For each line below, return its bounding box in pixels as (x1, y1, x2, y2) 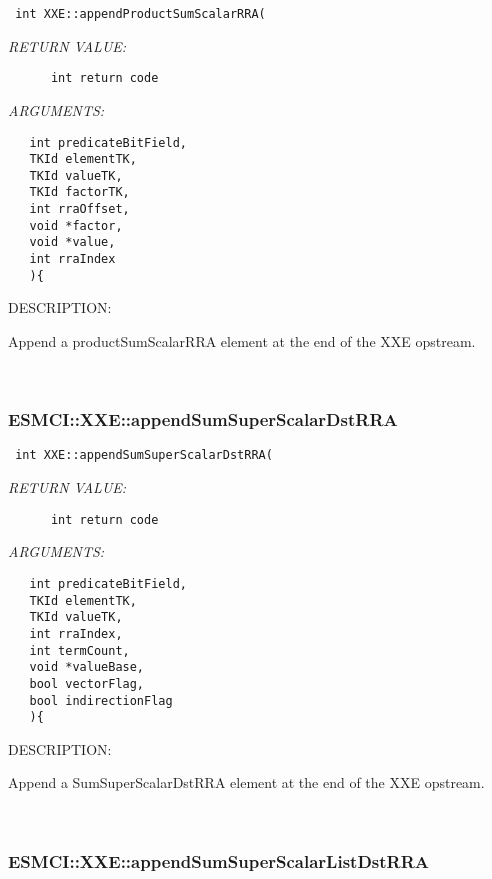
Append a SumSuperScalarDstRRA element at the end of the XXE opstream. (8, 772, 485, 793)
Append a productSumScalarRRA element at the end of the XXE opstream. (8, 331, 476, 351)
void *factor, (29, 218, 123, 233)
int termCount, (29, 643, 130, 658)
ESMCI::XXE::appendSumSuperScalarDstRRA (8, 407, 398, 432)
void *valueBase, (29, 660, 145, 675)
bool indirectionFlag (29, 693, 173, 708)
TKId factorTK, (29, 185, 130, 200)
